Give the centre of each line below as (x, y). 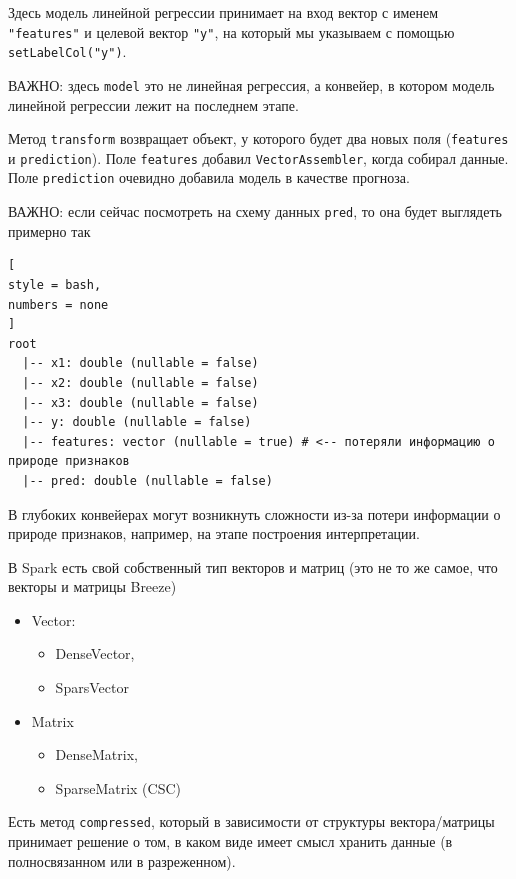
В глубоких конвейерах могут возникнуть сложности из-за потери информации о (254, 513)
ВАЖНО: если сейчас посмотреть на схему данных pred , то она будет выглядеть (255, 211)
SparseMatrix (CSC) (118, 787)
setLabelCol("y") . (67, 51)
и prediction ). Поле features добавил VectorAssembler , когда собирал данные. (258, 157)
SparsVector (92, 687)
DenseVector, (95, 653)
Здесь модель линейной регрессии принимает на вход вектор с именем (223, 12)
